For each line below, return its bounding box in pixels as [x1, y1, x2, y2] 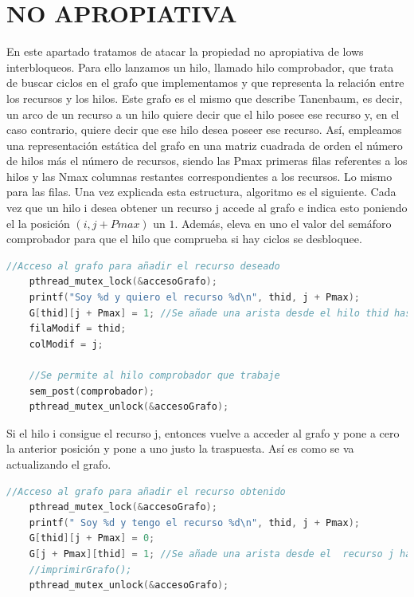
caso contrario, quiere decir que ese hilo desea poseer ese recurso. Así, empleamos [6, 121, 402, 138]
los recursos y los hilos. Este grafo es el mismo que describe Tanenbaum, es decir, [6, 89, 403, 106]
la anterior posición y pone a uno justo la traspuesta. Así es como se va [6, 440, 354, 457]
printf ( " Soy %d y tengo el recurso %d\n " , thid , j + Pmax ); [29, 516, 360, 528]
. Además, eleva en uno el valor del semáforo [174, 214, 392, 231]
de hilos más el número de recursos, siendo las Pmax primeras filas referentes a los [6, 152, 408, 169]
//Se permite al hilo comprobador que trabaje [29, 370, 280, 381]
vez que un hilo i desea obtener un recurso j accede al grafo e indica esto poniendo [6, 199, 408, 216]
